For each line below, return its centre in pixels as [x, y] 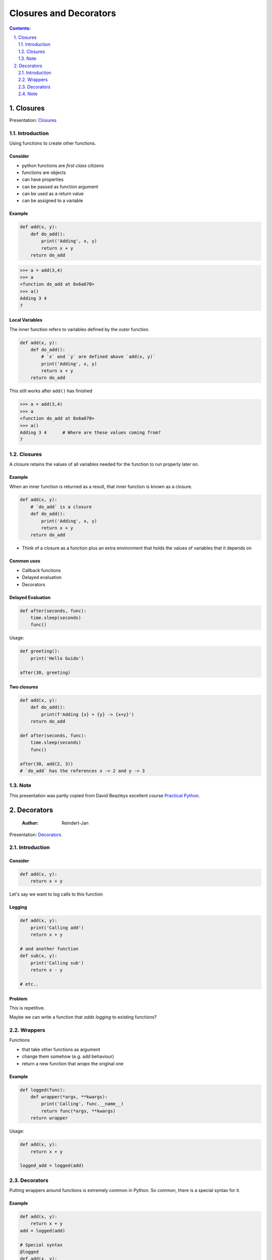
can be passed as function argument [60, 186]
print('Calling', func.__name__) [82, 1104]
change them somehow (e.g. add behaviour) [68, 1056]
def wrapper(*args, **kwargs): [69, 1097]
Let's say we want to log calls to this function [56, 894]
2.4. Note [28, 94]
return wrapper [49, 1118]
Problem [18, 998]
